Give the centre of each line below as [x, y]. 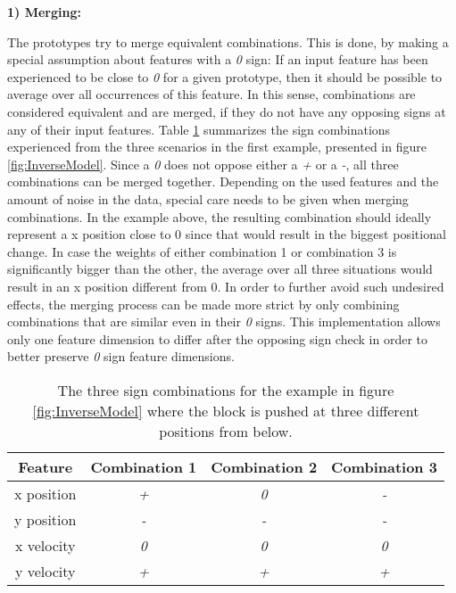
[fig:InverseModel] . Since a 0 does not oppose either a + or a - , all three [203, 164]
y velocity [45, 571]
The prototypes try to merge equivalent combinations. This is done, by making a [228, 41]
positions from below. [226, 431]
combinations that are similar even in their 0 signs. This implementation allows [224, 321]
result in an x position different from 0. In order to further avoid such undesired [226, 286]
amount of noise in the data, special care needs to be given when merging [208, 198]
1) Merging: [44, 12]
